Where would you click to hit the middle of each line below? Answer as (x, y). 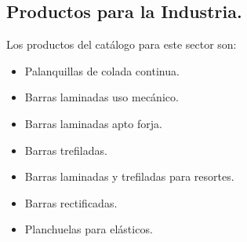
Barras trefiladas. (66, 150)
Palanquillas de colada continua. (102, 70)
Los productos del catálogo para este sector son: (122, 44)
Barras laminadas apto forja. (93, 123)
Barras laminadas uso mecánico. (102, 97)
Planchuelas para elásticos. (89, 229)
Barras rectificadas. (71, 202)
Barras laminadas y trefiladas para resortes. (129, 176)
